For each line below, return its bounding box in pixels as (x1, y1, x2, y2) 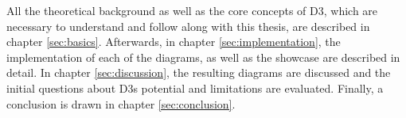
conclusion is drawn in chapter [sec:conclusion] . (6, 95, 236, 112)
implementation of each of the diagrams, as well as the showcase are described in (6, 48, 400, 65)
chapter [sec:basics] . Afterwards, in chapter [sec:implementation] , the (6, 33, 341, 50)
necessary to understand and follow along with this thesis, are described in (6, 17, 370, 34)
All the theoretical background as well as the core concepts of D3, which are (6, 2, 378, 18)
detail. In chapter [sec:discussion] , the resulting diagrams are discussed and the (6, 64, 391, 81)
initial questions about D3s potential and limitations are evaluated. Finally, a (6, 79, 384, 96)
